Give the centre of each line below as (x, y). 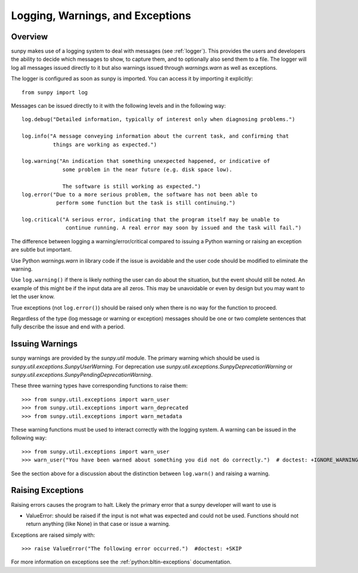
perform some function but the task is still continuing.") (146, 203)
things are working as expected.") (105, 144)
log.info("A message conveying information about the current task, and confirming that (155, 136)
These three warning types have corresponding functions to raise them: (99, 386)
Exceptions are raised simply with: (53, 535)
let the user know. (33, 297)
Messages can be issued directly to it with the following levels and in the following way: (118, 106)
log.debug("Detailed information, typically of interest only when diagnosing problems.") (158, 120)
